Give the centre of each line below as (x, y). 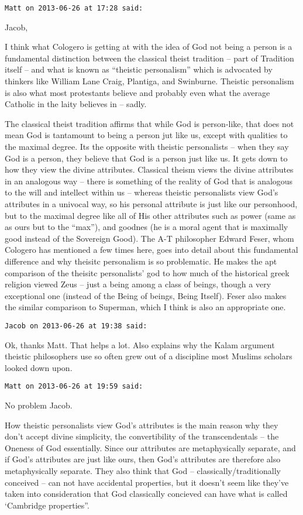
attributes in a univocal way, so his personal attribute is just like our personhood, (151, 203)
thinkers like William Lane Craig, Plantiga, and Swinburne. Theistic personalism (149, 81)
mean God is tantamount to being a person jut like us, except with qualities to (146, 135)
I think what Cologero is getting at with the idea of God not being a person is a (149, 47)
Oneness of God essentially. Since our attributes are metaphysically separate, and (150, 447)
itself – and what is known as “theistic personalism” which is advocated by (139, 69)
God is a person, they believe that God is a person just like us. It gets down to (146, 158)
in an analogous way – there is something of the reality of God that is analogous (149, 181)
